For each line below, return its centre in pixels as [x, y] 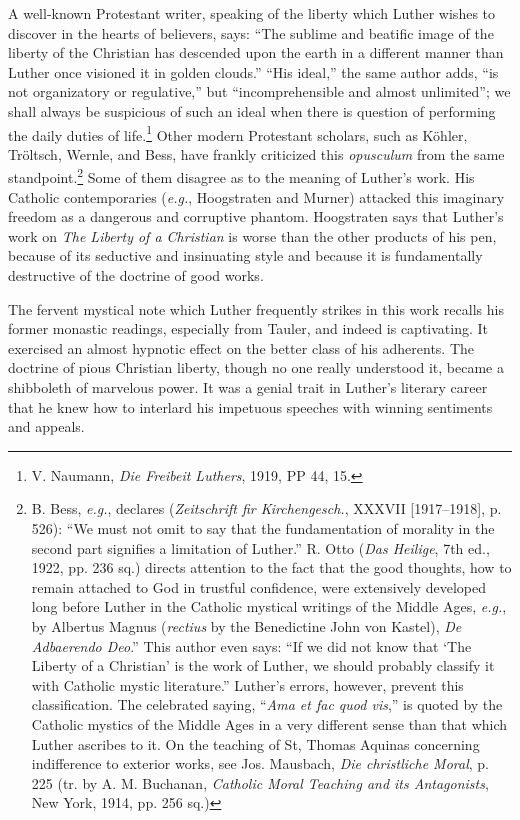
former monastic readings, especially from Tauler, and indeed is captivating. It [248, 328]
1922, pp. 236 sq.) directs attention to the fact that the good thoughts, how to [271, 567]
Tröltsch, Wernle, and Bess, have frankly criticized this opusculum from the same [256, 153]
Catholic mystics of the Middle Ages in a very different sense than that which [269, 723]
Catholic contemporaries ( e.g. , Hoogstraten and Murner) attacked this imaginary [256, 196]
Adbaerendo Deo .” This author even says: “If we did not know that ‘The [251, 645]
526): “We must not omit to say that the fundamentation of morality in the [263, 527]
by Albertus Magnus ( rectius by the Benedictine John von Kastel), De [246, 625]
